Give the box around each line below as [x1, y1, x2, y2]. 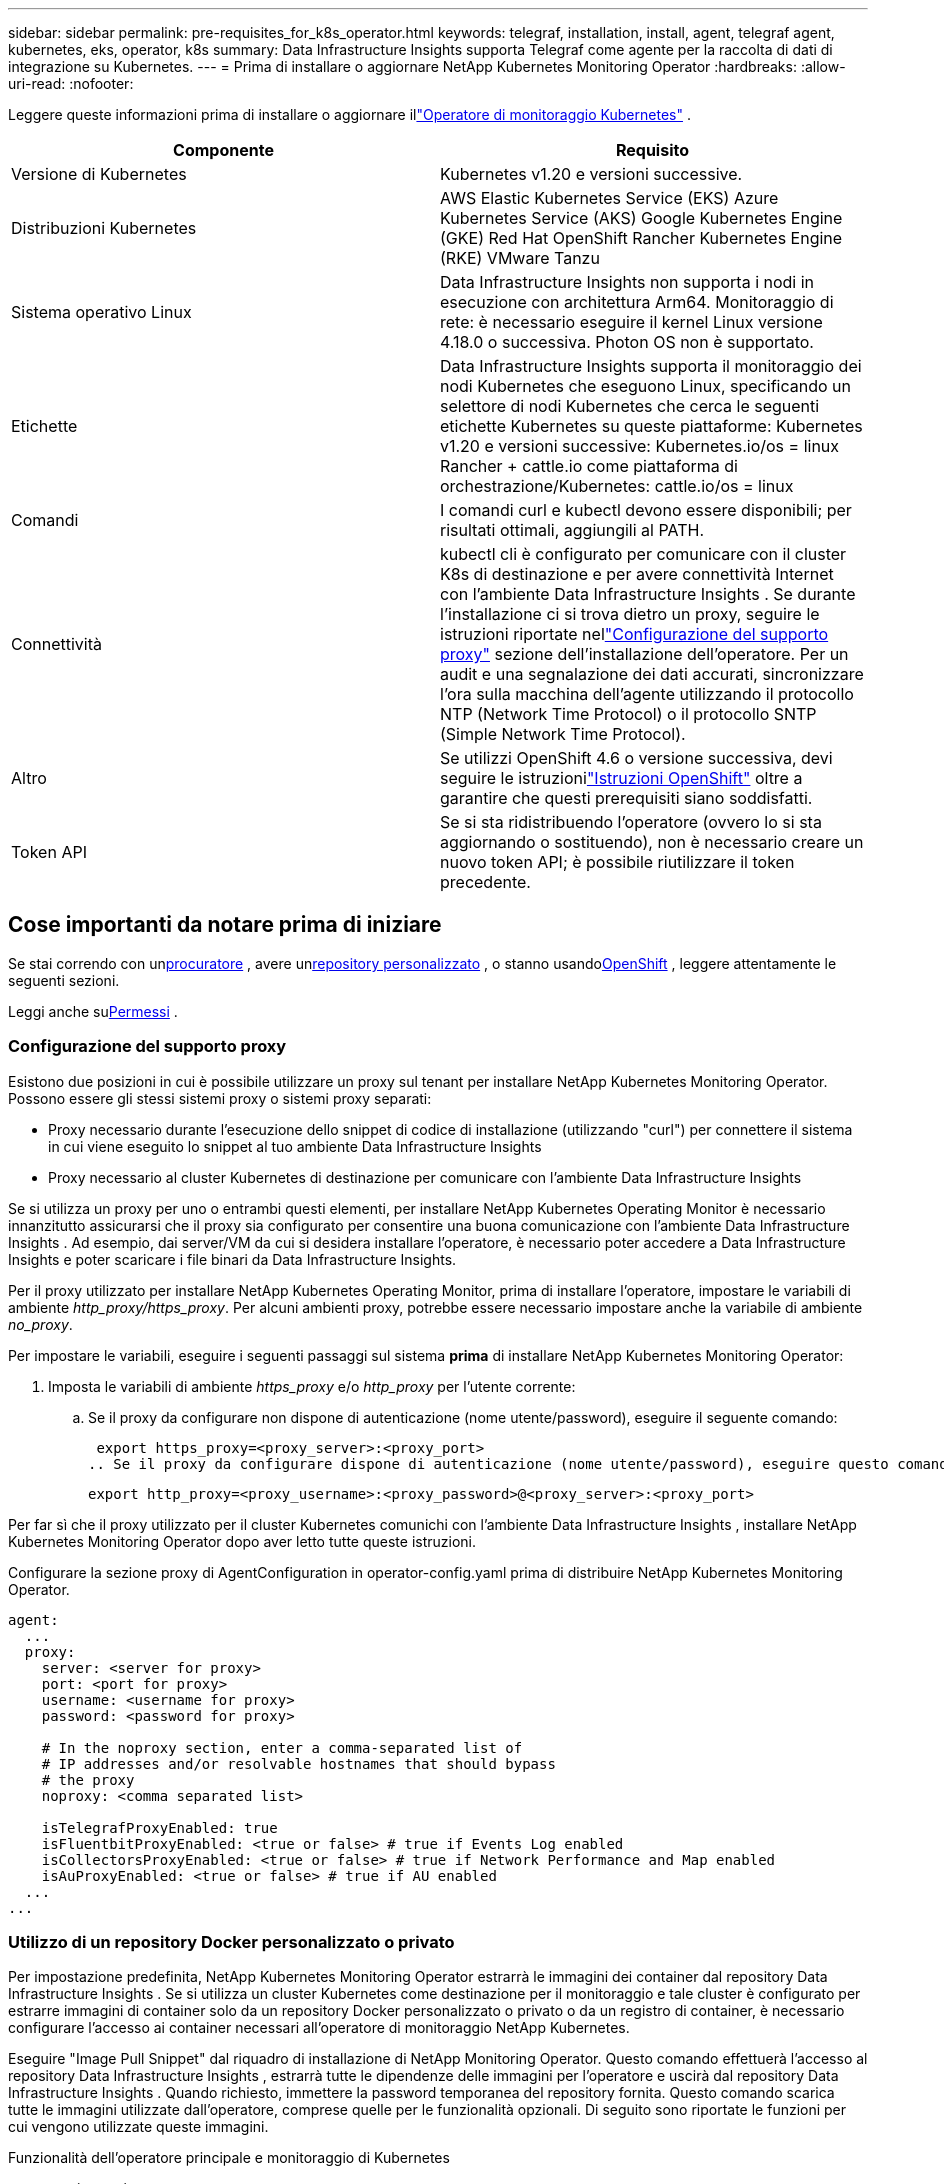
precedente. [440, 872, 531, 892]
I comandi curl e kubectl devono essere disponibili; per [440, 500, 852, 520]
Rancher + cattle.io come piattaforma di [440, 456, 738, 476]
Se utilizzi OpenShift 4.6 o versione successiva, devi [440, 748, 833, 768]
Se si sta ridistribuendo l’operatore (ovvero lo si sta [440, 812, 822, 832]
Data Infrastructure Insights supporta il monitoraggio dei [440, 356, 862, 376]
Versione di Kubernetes [11, 164, 187, 184]
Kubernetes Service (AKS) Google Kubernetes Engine [440, 208, 843, 228]
